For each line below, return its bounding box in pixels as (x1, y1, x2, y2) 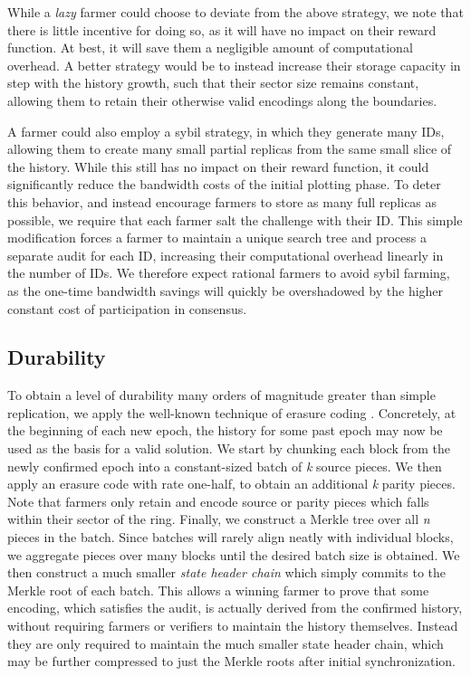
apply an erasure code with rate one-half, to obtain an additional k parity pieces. (7, 474, 456, 493)
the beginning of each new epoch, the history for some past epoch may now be (7, 421, 443, 440)
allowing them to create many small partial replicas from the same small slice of (7, 139, 452, 158)
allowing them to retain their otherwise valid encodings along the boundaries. (7, 90, 437, 109)
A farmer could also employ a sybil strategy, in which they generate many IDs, (7, 121, 445, 140)
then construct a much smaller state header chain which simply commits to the (7, 563, 446, 582)
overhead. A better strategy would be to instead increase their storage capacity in (7, 55, 461, 74)
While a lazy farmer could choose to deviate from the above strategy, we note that (7, 3, 464, 21)
